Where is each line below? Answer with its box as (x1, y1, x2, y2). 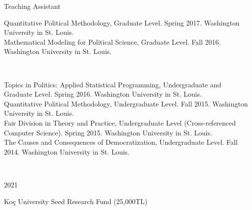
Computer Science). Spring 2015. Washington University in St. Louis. (4, 127, 212, 137)
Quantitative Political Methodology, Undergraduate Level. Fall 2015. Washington (4, 98, 248, 108)
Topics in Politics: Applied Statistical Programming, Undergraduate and (4, 79, 222, 89)
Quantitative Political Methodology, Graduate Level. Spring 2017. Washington (4, 17, 240, 27)
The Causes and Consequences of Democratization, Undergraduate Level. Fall (4, 137, 238, 147)
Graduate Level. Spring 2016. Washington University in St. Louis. (4, 89, 202, 99)
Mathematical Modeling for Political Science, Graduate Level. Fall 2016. (4, 36, 221, 47)
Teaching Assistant (4, 1, 61, 11)
